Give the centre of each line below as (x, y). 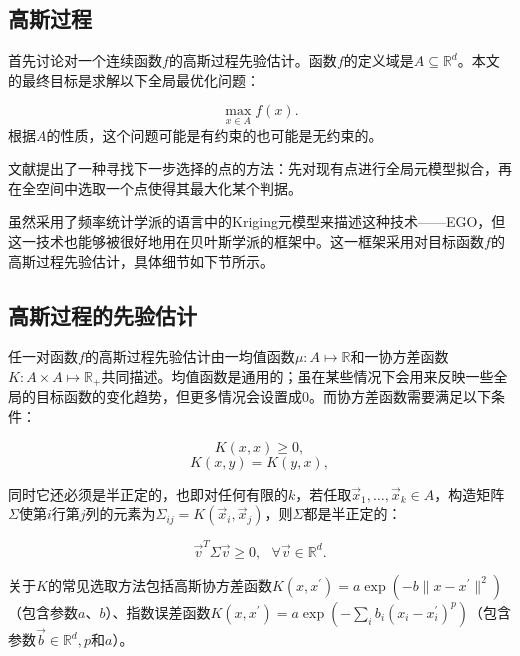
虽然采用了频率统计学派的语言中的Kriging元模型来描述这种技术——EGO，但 (257, 221)
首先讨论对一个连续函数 (85, 60)
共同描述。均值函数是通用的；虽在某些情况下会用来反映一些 (297, 375)
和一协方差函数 (399, 356)
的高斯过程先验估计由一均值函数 (189, 356)
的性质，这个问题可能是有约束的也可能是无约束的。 (214, 134)
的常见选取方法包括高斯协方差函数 (159, 584)
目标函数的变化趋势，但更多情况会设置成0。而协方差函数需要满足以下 (263, 396)
